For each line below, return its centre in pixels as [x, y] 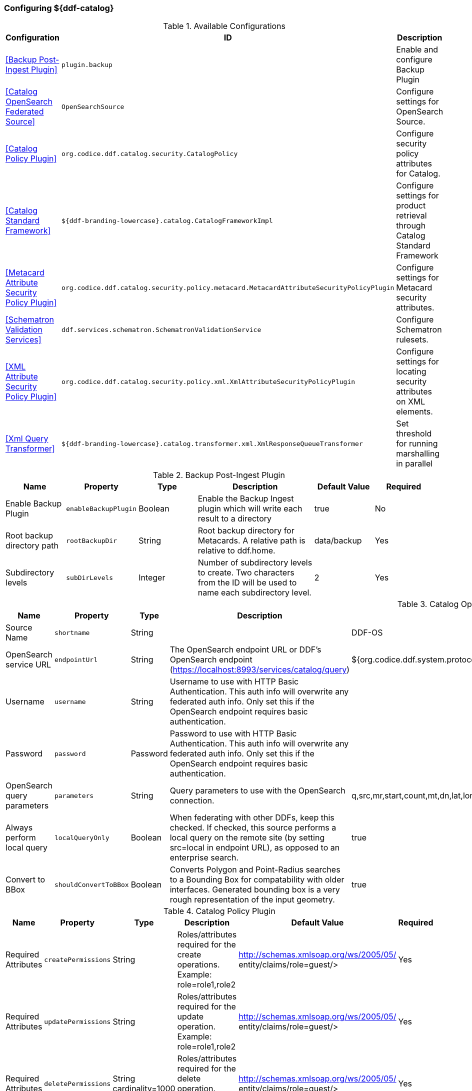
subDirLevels [90, 577]
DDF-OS [367, 633]
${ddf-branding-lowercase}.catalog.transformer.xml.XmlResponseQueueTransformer [212, 443]
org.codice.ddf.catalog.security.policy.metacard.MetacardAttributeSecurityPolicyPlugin [228, 287]
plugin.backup [87, 64]
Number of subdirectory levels [255, 563]
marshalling [418, 454]
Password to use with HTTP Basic [233, 734]
